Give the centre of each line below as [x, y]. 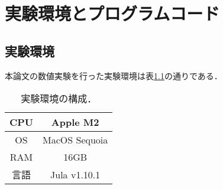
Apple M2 [75, 122]
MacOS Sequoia [75, 140]
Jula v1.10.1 [75, 174]
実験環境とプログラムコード [112, 13]
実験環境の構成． [59, 99]
